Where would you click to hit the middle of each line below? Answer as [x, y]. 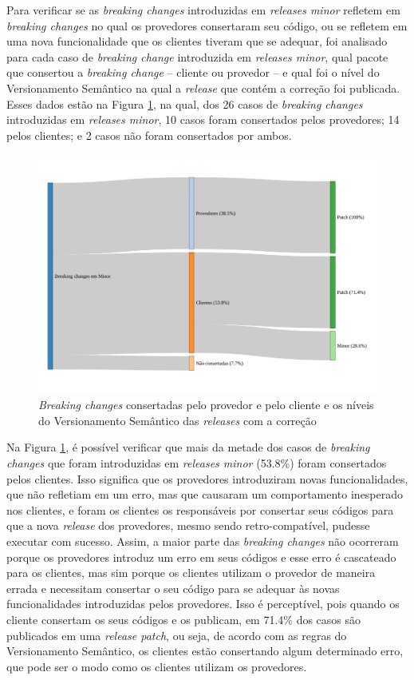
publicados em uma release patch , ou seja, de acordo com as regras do [177, 635]
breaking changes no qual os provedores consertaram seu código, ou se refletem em [207, 25]
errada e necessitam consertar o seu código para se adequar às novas [173, 588]
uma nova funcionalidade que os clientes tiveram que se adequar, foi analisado [197, 41]
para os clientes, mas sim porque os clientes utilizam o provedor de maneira [191, 573]
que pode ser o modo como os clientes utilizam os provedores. [157, 666]
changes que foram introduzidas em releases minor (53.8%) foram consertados [197, 463]
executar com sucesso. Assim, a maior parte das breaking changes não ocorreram [203, 541]
